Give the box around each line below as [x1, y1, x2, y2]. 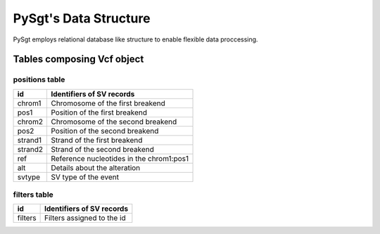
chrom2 [17, 117, 44, 126]
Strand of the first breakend [50, 135, 143, 145]
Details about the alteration [50, 162, 141, 172]
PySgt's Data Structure [13, 11, 151, 26]
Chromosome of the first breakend [50, 98, 165, 108]
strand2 [17, 144, 44, 154]
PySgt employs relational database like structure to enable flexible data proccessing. [13, 35, 258, 44]
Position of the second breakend [50, 126, 159, 136]
